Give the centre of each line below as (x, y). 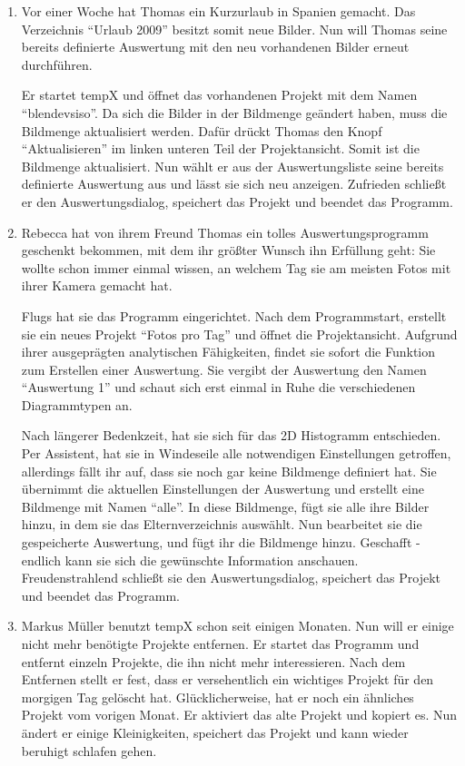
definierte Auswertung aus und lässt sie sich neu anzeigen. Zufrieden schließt (234, 184)
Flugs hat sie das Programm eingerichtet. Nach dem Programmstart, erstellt (234, 315)
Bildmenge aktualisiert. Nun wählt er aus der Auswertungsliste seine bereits (232, 166)
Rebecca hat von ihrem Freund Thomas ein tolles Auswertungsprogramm (225, 232)
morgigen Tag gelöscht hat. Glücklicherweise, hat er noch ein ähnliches (218, 697)
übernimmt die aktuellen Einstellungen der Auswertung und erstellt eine (223, 489)
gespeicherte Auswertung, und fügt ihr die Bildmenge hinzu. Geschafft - (221, 542)
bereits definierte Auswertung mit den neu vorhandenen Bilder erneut (215, 47)
